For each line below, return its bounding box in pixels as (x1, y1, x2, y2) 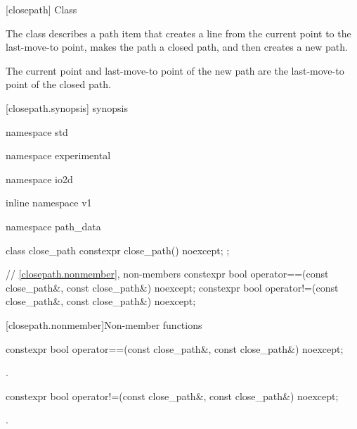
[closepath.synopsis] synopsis (6, 100, 128, 115)
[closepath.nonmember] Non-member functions (6, 317, 202, 332)
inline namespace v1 (6, 195, 92, 210)
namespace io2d (6, 171, 73, 186)
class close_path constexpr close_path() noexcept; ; (6, 242, 230, 257)
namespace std (6, 124, 68, 139)
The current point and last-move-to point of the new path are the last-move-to (6, 63, 344, 77)
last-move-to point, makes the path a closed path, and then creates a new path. (6, 39, 348, 54)
